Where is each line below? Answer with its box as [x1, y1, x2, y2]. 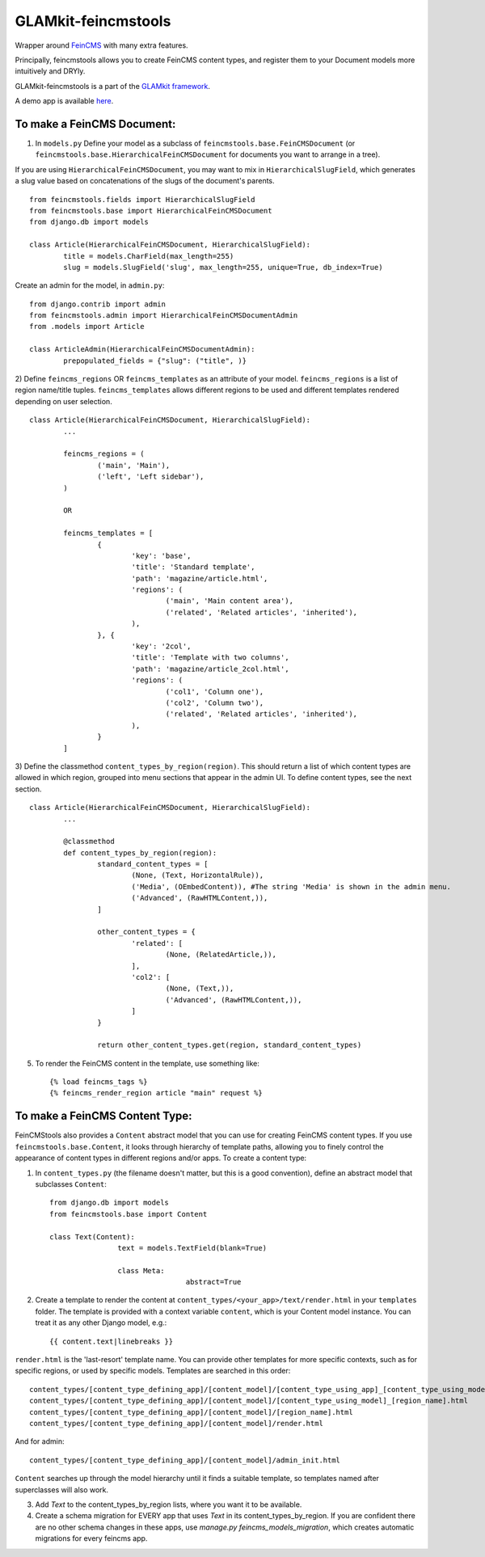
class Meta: [117, 1266, 165, 1275]
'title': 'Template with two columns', [131, 653, 290, 662]
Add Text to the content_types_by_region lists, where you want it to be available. [35, 1500, 302, 1509]
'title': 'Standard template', [131, 563, 255, 572]
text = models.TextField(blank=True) [117, 1243, 267, 1252]
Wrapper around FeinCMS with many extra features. [15, 40, 189, 50]
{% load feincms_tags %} [49, 1078, 148, 1087]
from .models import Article [29, 322, 145, 331]
